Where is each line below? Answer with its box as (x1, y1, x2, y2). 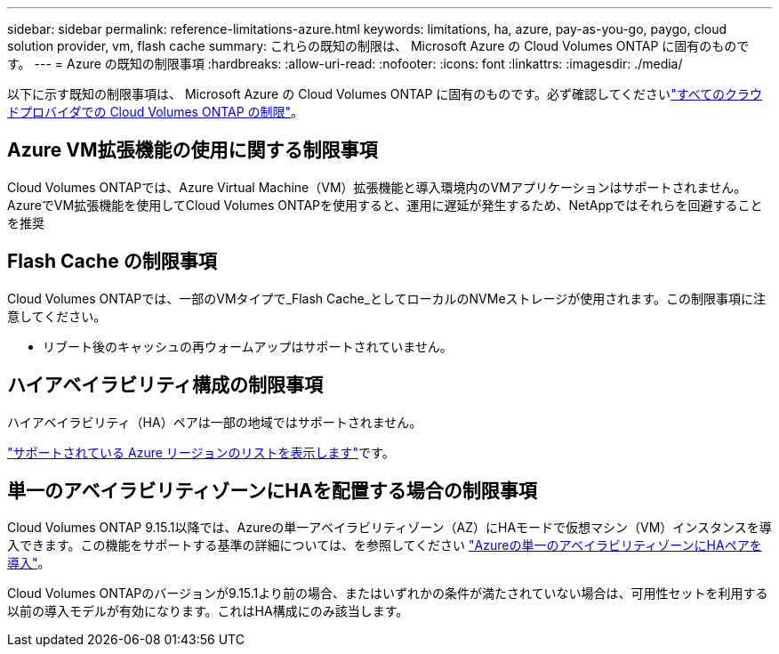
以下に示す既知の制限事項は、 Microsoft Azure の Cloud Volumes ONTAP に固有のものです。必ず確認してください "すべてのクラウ (7, 86, 763, 101)
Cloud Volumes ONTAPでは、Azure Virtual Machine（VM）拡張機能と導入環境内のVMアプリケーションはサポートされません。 (7, 179, 747, 195)
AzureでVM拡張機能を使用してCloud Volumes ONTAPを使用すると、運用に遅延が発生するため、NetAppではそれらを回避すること (7, 197, 763, 213)
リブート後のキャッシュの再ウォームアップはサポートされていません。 (43, 338, 453, 354)
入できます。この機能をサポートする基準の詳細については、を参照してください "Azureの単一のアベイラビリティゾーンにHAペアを (7, 537, 762, 553)
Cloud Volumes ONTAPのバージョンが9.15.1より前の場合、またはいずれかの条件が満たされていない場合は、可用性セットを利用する (7, 585, 768, 602)
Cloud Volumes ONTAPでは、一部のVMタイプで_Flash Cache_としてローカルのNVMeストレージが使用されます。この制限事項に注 (7, 290, 766, 306)
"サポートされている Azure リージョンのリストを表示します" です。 (7, 444, 395, 460)
